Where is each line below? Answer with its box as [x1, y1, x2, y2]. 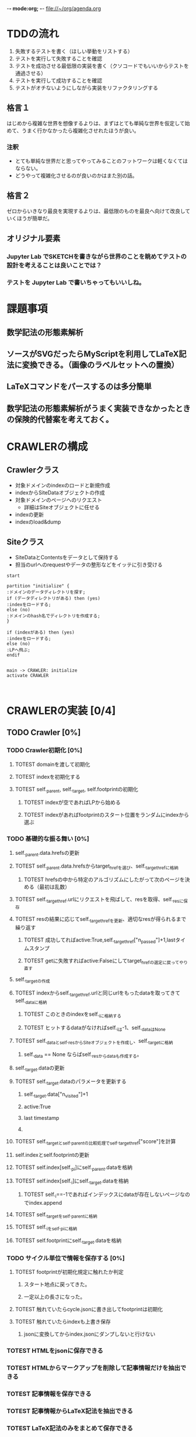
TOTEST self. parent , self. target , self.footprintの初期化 [15, 785, 139, 794]
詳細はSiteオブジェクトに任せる [23, 503, 100, 511]
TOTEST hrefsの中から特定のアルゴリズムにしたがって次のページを [23, 876, 185, 883]
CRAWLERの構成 [6, 440, 88, 453]
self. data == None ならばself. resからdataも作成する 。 [23, 1051, 142, 1059]
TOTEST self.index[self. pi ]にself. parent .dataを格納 [15, 1164, 133, 1172]
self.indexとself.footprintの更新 [15, 1151, 90, 1158]
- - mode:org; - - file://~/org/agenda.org [6, 5, 101, 12]
